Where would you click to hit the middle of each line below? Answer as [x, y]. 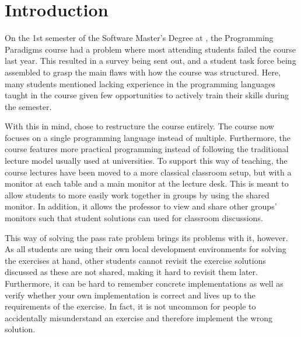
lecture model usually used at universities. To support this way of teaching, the [146, 161]
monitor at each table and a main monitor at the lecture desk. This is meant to [147, 183]
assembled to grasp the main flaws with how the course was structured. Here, [143, 72]
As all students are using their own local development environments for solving [146, 249]
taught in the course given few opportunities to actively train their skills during [147, 95]
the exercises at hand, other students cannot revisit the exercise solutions [135, 260]
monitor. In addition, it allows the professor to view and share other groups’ [141, 206]
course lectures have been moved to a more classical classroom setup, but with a [148, 172]
